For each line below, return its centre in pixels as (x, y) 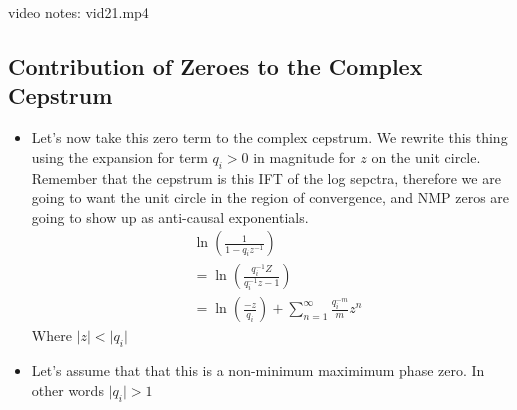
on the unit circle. (426, 156)
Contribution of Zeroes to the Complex (215, 65)
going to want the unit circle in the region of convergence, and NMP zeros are (270, 197)
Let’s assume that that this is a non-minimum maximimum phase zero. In (258, 370)
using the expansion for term (119, 156)
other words (67, 389)
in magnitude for (304, 156)
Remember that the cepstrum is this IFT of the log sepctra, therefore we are (266, 177)
